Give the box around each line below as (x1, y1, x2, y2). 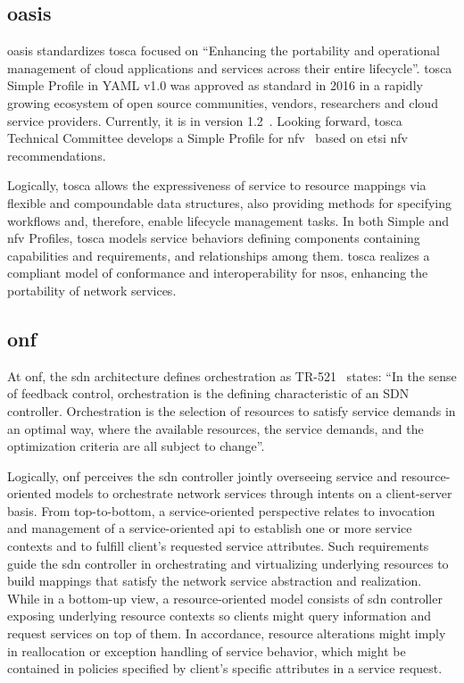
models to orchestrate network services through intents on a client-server (55, 484, 452, 503)
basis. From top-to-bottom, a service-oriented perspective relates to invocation (7, 501, 435, 520)
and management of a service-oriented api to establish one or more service (7, 519, 412, 537)
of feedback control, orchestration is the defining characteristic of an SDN (7, 384, 410, 403)
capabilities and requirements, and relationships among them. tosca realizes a (7, 246, 430, 264)
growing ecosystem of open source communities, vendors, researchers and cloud (7, 93, 438, 112)
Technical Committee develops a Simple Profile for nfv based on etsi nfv (7, 129, 408, 147)
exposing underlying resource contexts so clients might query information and (7, 606, 432, 625)
